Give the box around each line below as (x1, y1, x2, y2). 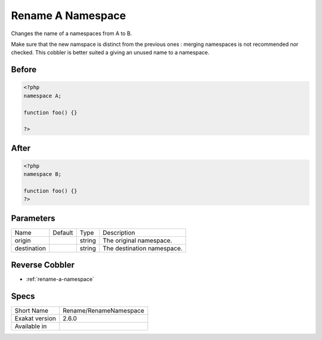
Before (11, 64, 37, 75)
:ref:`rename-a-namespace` (26, 276, 95, 283)
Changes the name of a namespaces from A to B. (11, 30, 132, 37)
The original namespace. (102, 236, 172, 245)
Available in (14, 322, 47, 330)
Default (52, 228, 73, 237)
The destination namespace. (102, 244, 183, 252)
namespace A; (23, 92, 62, 99)
